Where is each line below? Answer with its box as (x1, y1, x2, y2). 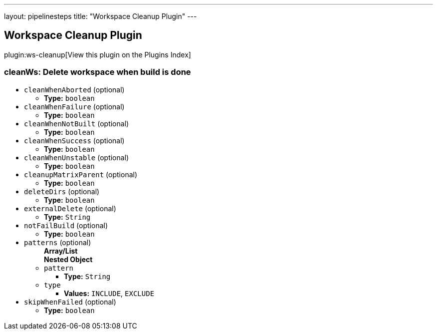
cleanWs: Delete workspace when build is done (4, 67, 191, 77)
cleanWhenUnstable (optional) (24, 153, 129, 162)
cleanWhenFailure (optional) (24, 102, 125, 111)
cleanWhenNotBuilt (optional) (24, 119, 129, 128)
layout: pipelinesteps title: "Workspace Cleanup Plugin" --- (4, 12, 197, 20)
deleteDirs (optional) (24, 187, 100, 196)
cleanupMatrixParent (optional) (24, 170, 138, 179)
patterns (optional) (24, 238, 91, 247)
